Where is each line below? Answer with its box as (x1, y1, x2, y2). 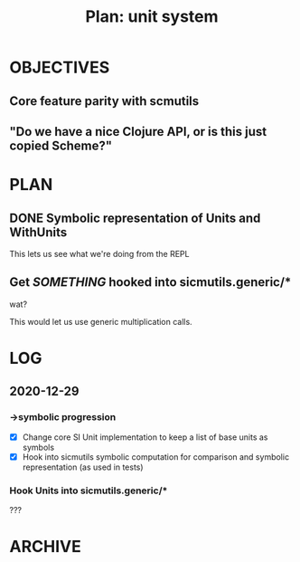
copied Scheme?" (9, 138, 113, 153)
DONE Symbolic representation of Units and (9, 210, 261, 225)
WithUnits (9, 224, 68, 240)
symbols (22, 442, 55, 452)
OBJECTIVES (9, 57, 110, 78)
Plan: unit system (85, 6, 219, 27)
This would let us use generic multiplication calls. (9, 316, 192, 327)
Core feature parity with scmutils (9, 93, 200, 109)
